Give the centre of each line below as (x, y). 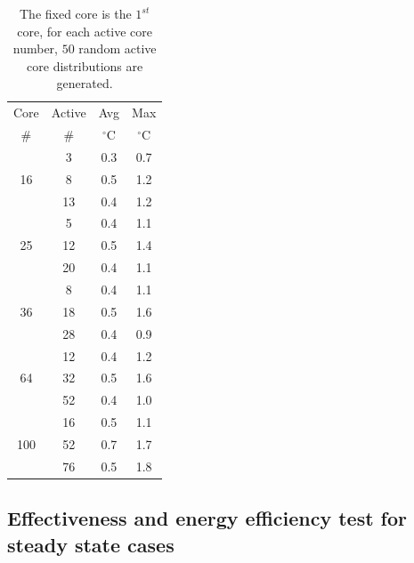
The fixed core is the (75, 13)
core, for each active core (85, 31)
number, (35, 48)
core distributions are (85, 65)
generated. (85, 83)
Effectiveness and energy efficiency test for (207, 518)
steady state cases (91, 544)
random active (118, 48)
